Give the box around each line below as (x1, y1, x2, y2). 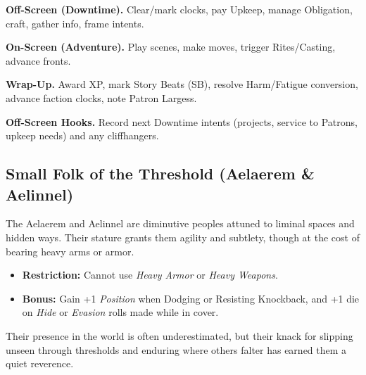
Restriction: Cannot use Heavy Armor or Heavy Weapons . (22, 267, 278, 282)
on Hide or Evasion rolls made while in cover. (22, 305, 219, 319)
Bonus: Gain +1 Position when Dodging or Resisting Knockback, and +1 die (22, 291, 360, 305)
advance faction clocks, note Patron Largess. (6, 90, 197, 105)
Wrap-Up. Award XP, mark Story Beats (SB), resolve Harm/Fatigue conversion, (6, 77, 358, 91)
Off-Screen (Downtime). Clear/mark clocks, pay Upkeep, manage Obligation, (6, 2, 353, 16)
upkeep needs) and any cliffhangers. (6, 128, 159, 143)
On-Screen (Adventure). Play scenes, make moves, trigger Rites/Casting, (6, 39, 336, 54)
